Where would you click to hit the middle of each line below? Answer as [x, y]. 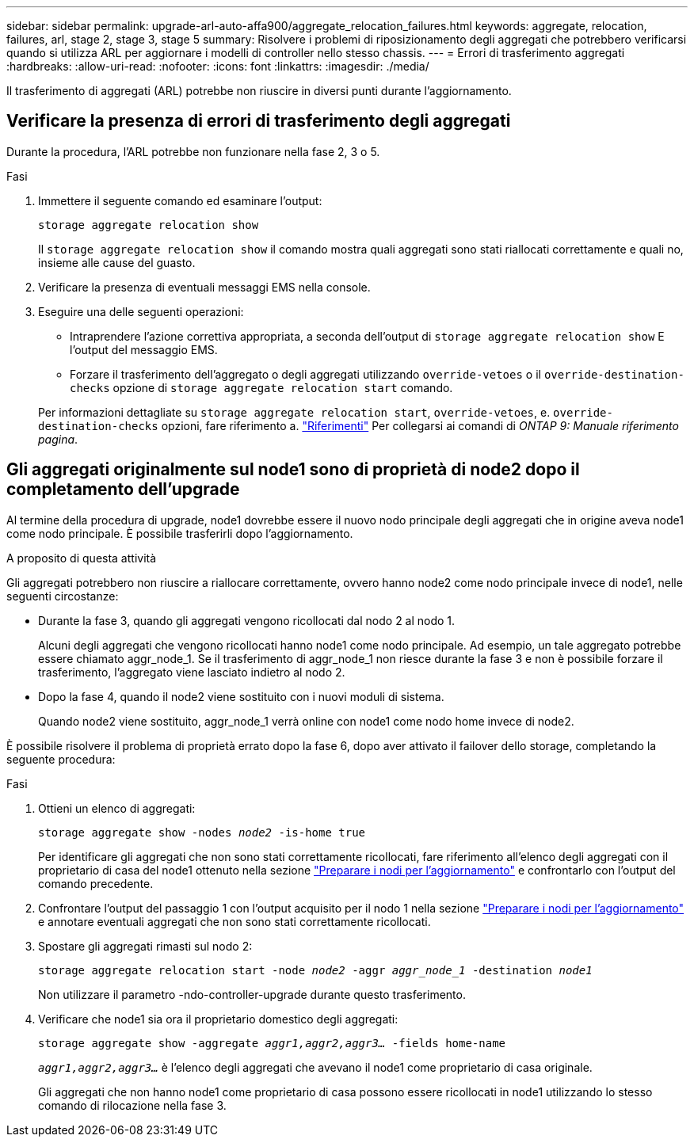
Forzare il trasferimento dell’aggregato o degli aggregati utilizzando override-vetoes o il [305, 374]
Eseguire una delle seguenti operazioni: [141, 311]
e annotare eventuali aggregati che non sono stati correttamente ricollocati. [235, 921]
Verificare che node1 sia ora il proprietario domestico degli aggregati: [218, 1019]
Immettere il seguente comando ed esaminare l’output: [180, 200]
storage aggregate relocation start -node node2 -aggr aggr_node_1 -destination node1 [315, 970]
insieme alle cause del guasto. [117, 262]
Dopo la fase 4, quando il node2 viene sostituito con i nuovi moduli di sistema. [241, 696]
